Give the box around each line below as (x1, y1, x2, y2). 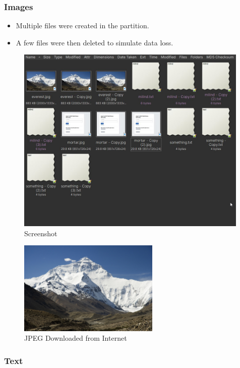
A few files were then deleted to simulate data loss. (16, 37, 173, 47)
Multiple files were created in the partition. (16, 20, 149, 31)
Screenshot (24, 228, 57, 238)
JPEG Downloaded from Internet (24, 333, 127, 343)
